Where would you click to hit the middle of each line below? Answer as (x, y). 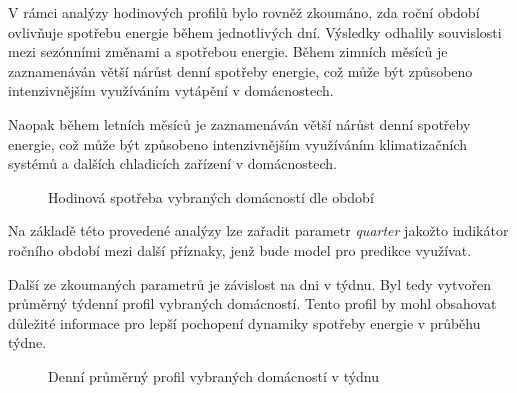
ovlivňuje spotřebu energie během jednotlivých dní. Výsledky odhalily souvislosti (255, 31)
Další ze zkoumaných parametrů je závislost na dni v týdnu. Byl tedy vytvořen (249, 283)
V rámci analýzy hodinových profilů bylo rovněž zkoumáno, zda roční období (244, 12)
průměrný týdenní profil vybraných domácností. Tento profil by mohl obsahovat (252, 303)
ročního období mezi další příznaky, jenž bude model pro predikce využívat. (240, 249)
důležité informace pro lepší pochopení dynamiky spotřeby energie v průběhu (244, 322)
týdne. (27, 342)
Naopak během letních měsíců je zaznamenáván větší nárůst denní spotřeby (239, 123)
